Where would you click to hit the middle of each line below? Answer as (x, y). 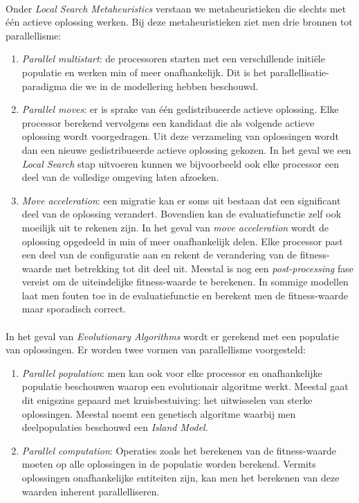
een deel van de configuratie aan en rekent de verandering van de (159, 255)
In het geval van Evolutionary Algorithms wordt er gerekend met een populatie (172, 336)
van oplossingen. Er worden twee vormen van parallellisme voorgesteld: (156, 350)
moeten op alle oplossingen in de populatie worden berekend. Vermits (169, 464)
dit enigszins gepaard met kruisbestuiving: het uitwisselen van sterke (167, 400)
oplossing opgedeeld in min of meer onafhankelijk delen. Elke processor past (182, 241)
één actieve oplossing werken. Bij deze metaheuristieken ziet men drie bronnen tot (179, 22)
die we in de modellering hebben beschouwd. (164, 86)
